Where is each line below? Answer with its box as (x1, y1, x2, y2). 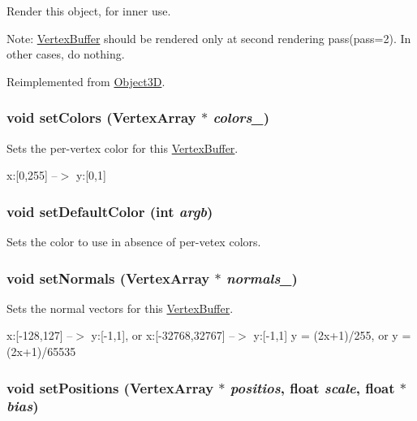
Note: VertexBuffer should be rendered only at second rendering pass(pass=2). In (6, 29, 411, 46)
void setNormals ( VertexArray (6, 267, 210, 288)
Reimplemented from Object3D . (6, 72, 166, 89)
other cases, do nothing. (6, 46, 125, 63)
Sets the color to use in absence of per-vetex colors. (6, 233, 261, 250)
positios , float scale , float (230, 377, 395, 397)
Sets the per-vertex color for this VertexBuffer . (6, 139, 239, 156)
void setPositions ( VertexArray (6, 377, 214, 397)
